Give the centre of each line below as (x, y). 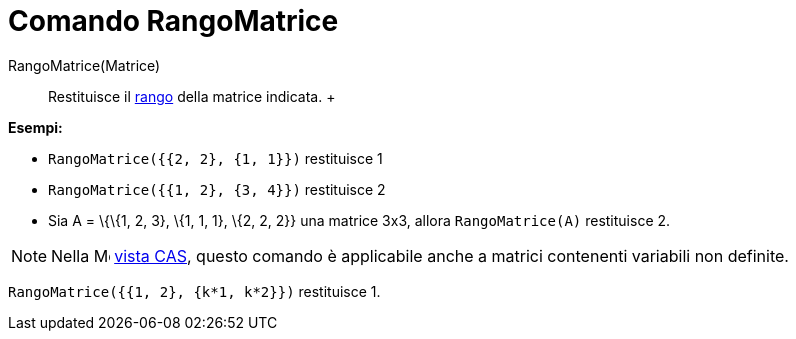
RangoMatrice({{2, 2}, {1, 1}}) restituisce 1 (215, 158)
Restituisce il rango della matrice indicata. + (192, 96)
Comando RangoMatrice (173, 21)
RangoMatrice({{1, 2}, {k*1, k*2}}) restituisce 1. (194, 291)
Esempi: (35, 127)
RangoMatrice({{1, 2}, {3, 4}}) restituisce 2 (217, 189)
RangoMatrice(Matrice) (84, 65)
